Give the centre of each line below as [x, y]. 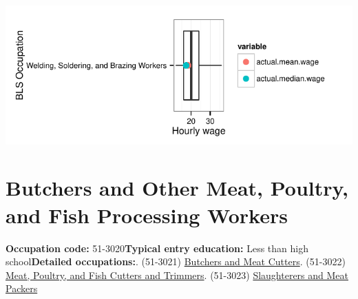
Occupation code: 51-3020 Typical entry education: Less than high [157, 248]
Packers [22, 288]
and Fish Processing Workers [147, 215]
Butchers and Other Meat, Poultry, [177, 188]
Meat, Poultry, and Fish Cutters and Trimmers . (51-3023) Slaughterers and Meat [177, 275]
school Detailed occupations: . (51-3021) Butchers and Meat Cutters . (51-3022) [176, 261]
